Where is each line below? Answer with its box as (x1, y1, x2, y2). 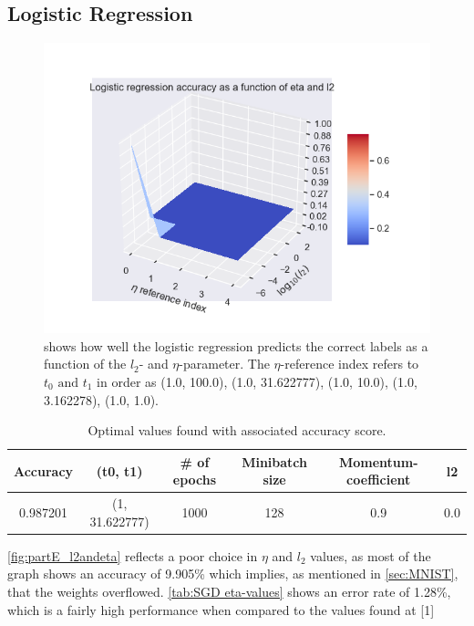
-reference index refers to (280, 354, 419, 373)
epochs (172, 470, 217, 489)
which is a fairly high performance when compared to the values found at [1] (7, 600, 435, 619)
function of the (44, 354, 127, 373)
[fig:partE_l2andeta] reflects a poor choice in (7, 546, 258, 565)
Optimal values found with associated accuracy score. (88, 421, 386, 440)
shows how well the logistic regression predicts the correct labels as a (44, 336, 428, 355)
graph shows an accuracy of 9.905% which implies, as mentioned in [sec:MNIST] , (7, 564, 459, 583)
